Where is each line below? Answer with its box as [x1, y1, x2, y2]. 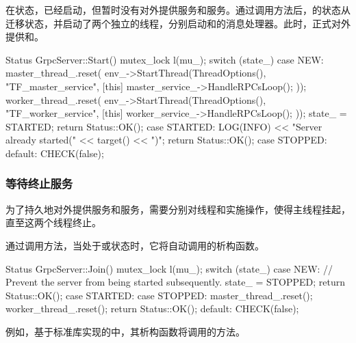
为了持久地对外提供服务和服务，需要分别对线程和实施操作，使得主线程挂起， [5, 202, 351, 216]
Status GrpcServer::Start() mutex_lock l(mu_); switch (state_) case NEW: [5, 52, 324, 66]
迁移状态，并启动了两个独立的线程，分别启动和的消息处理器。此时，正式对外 [5, 16, 351, 30]
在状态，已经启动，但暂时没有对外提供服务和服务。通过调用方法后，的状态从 [5, 3, 351, 16]
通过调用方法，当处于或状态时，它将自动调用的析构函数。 [5, 238, 264, 252]
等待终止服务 [5, 175, 73, 192]
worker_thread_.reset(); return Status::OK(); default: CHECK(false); [5, 301, 299, 316]
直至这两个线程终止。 [5, 215, 101, 230]
